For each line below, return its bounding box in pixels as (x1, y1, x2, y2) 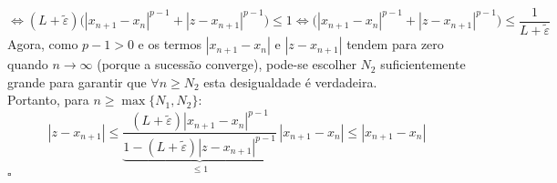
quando (7, 55, 48, 74)
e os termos (138, 35, 201, 54)
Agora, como (7, 35, 78, 54)
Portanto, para (7, 90, 89, 109)
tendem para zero (346, 35, 444, 54)
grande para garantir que (7, 72, 147, 91)
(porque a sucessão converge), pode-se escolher (97, 55, 356, 74)
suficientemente (380, 55, 466, 74)
